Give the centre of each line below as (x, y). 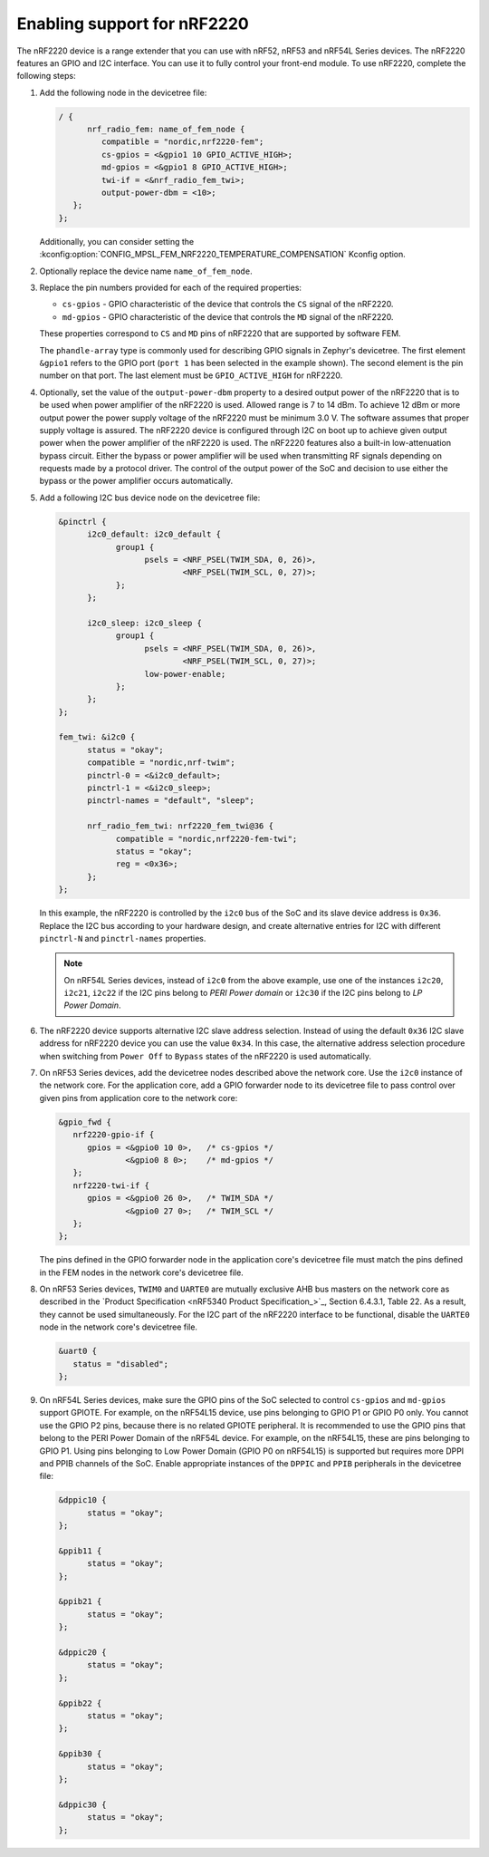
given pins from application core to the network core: (139, 1098)
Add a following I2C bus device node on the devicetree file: (150, 498)
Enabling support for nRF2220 (133, 24)
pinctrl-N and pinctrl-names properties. (123, 938)
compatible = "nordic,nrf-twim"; (161, 763)
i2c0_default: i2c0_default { (154, 534)
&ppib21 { (80, 1601)
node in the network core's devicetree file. (119, 1327)
